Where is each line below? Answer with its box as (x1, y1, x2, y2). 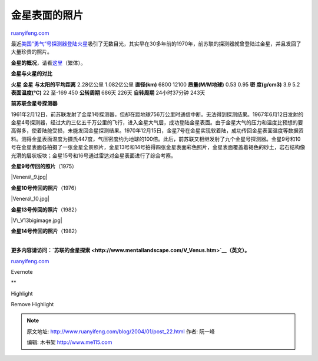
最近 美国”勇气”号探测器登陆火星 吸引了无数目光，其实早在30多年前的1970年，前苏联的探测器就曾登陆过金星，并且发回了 (11, 40, 302, 47)
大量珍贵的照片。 (11, 48, 52, 55)
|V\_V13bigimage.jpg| (11, 217, 62, 224)
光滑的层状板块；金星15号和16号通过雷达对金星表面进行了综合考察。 (11, 152, 177, 159)
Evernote (11, 268, 33, 275)
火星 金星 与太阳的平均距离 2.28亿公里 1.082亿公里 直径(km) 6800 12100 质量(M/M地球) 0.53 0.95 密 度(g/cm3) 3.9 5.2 (11, 81, 300, 88)
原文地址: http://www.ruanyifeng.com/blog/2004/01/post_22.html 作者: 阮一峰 (26, 327, 215, 335)
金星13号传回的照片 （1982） (11, 206, 80, 213)
